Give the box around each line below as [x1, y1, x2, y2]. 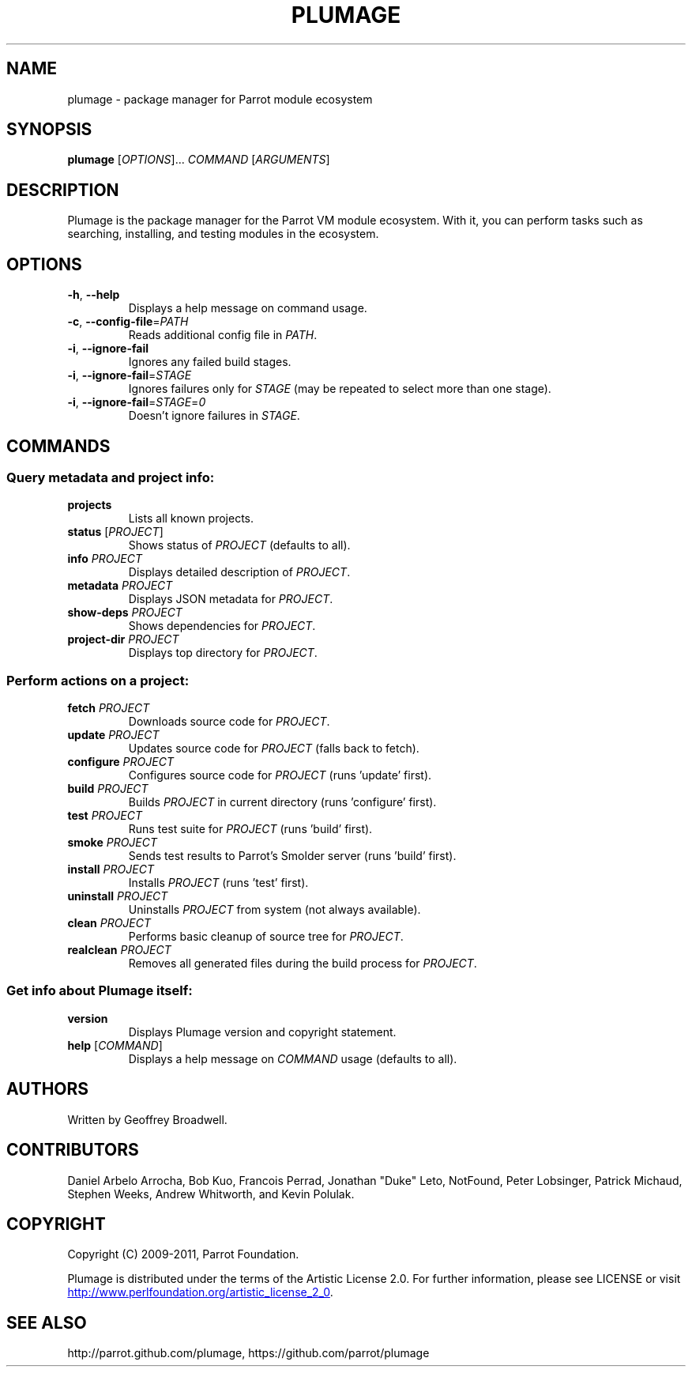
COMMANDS [6, 436, 111, 456]
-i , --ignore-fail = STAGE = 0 [67, 395, 206, 409]
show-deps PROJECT [67, 605, 182, 620]
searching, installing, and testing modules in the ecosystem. [67, 227, 379, 241]
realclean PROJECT [67, 943, 171, 957]
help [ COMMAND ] [67, 1038, 163, 1052]
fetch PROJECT [67, 701, 150, 715]
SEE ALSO [6, 1312, 87, 1333]
